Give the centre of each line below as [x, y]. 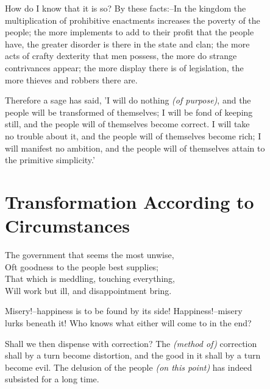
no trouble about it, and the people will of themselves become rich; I [133, 135]
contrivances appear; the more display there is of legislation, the [124, 67]
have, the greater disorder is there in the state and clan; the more [127, 44]
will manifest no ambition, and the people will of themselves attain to [135, 148]
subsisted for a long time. [52, 379]
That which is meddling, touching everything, [90, 279]
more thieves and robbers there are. [71, 79]
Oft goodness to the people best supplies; [82, 266]
